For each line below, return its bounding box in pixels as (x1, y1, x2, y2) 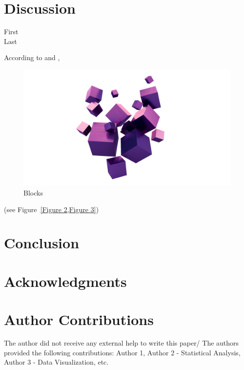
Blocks (23, 188, 43, 197)
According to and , (4, 52, 60, 63)
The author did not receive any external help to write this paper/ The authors (4, 338, 239, 348)
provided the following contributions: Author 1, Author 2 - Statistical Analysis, (4, 347, 241, 357)
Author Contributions (4, 309, 154, 329)
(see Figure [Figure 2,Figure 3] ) (4, 204, 99, 214)
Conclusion (4, 233, 80, 253)
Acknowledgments (4, 271, 127, 291)
